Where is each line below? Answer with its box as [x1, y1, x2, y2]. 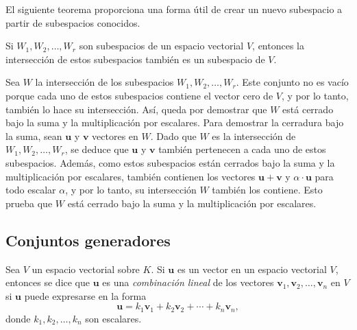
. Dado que [150, 128, 197, 143]
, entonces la [252, 38, 304, 53]
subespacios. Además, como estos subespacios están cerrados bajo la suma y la [5, 155, 335, 169]
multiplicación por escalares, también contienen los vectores [5, 169, 256, 183]
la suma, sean [5, 128, 62, 143]
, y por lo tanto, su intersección [65, 182, 197, 197]
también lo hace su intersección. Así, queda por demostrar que [5, 102, 267, 116]
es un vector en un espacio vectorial [177, 261, 327, 276]
